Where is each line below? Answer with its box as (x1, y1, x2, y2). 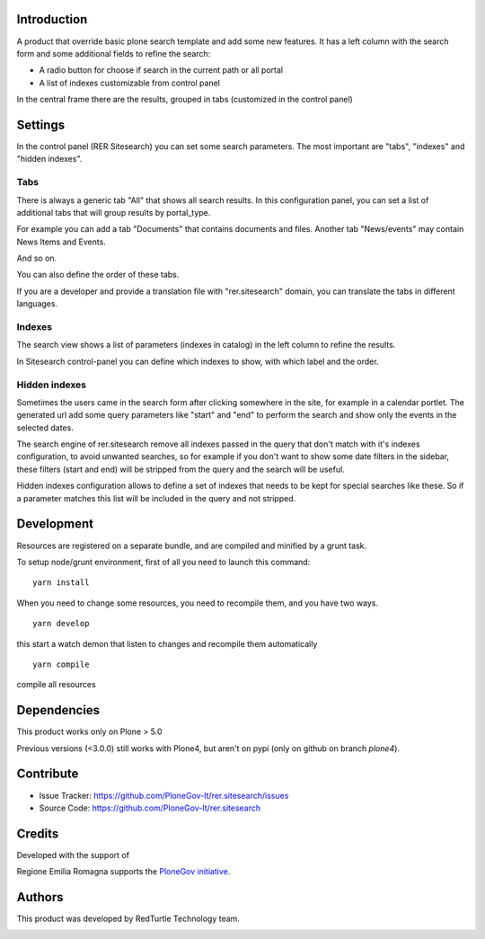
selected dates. (16, 422, 74, 433)
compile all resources (16, 679, 96, 690)
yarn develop (32, 618, 90, 629)
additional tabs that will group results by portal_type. (16, 207, 211, 217)
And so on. (16, 252, 57, 264)
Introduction (16, 12, 88, 27)
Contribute (16, 766, 79, 782)
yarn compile (32, 659, 90, 669)
